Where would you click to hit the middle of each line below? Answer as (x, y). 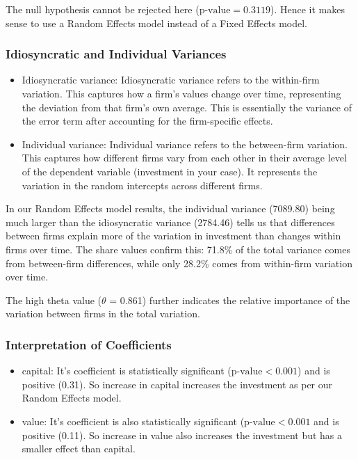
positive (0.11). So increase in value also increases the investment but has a (182, 435)
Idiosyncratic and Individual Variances (116, 54)
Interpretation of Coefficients (89, 344)
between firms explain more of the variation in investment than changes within (173, 236)
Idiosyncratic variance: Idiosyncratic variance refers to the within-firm (171, 80)
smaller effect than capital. (79, 449)
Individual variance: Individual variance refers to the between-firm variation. (185, 144)
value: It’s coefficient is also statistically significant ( (133, 421)
